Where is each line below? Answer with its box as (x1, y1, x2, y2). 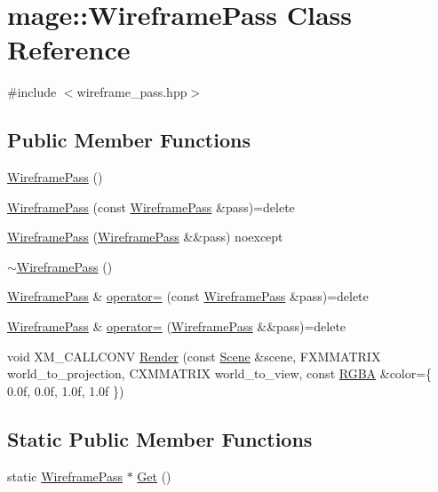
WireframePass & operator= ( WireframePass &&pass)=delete (7, 317, 346, 336)
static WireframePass (7, 466, 123, 485)
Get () (137, 466, 171, 485)
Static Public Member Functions (7, 425, 313, 452)
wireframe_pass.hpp (76, 83, 187, 101)
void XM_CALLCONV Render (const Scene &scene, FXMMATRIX (7, 346, 381, 365)
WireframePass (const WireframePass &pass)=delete (7, 197, 295, 216)
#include (7, 83, 57, 101)
